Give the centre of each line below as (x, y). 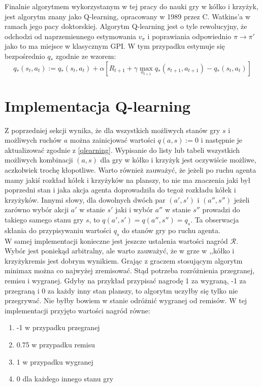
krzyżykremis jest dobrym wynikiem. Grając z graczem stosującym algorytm (124, 260)
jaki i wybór (134, 209)
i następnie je (222, 140)
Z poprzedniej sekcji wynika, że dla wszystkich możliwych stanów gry (112, 130)
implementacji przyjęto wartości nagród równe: (77, 310)
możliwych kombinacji (39, 160)
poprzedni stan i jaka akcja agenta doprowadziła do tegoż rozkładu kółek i (120, 190)
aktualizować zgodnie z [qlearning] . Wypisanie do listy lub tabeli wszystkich (122, 150)
